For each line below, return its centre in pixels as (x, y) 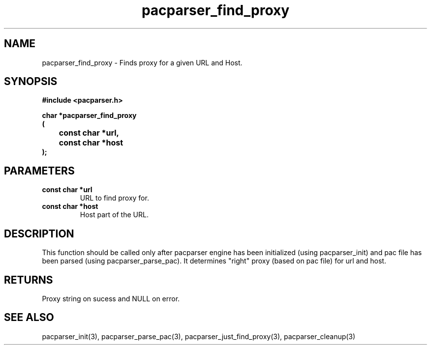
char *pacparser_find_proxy (89, 116)
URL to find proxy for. (114, 198)
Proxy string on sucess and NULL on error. (111, 298)
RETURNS (29, 280)
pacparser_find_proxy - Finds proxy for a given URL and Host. (142, 62)
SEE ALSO (29, 318)
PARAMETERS (39, 171)
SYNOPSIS (31, 82)
